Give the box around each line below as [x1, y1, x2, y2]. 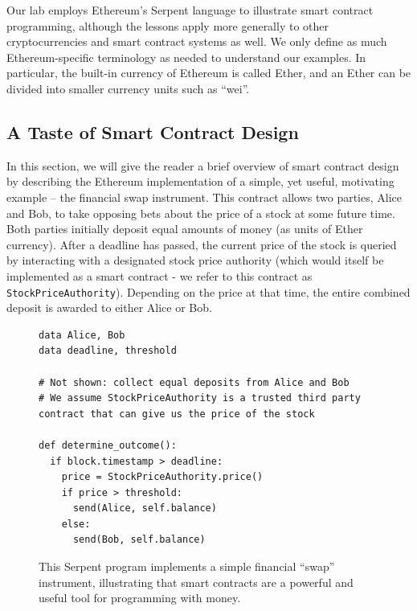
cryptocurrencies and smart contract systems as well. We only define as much [6, 33, 387, 50]
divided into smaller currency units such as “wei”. [6, 80, 250, 96]
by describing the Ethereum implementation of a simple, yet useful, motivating [6, 173, 395, 190]
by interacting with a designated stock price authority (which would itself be [6, 252, 384, 269]
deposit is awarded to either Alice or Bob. [6, 299, 212, 316]
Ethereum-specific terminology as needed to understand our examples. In [6, 48, 366, 65]
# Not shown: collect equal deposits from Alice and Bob [39, 376, 350, 388]
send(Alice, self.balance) [72, 502, 217, 515]
